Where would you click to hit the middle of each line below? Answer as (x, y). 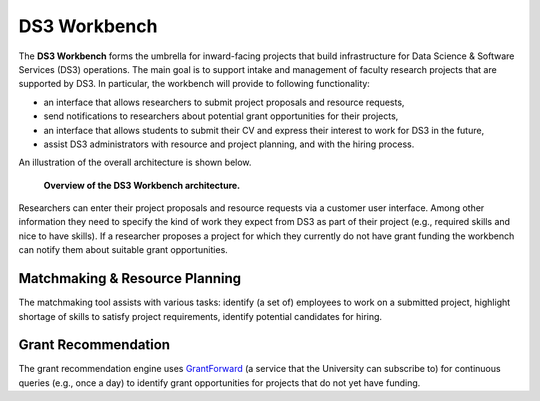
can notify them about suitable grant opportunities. (123, 250)
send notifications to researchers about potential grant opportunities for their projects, (221, 116)
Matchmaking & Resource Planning (130, 278)
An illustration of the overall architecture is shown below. (135, 162)
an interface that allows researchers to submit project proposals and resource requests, (224, 102)
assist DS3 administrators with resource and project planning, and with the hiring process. (229, 144)
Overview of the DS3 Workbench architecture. (142, 185)
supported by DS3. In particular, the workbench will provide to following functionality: (194, 84)
